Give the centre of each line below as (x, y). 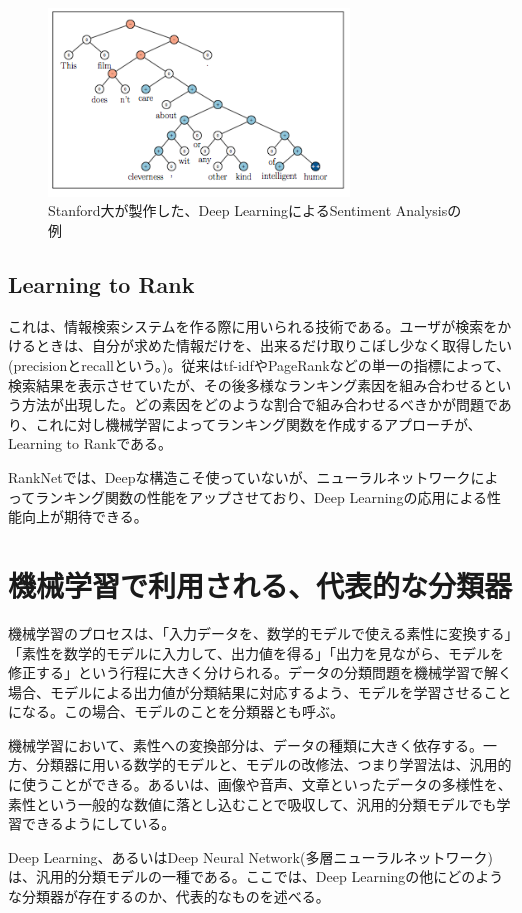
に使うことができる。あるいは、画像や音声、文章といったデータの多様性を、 (260, 784)
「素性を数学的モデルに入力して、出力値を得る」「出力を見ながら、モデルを (256, 652)
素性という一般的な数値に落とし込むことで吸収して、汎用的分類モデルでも (252, 803)
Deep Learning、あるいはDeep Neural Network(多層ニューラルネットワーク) (250, 856)
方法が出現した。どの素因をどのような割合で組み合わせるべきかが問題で (259, 404)
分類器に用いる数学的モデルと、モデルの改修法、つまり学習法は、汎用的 (273, 764)
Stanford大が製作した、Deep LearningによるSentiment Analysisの (255, 210)
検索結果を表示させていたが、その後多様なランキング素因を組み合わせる (246, 384)
